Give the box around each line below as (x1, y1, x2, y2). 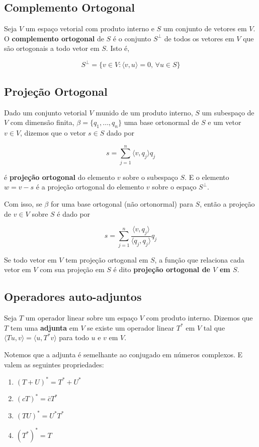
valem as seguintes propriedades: (4, 359, 104, 369)
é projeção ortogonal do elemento (4, 171, 115, 182)
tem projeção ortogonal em (65, 254, 148, 265)
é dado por (57, 208, 91, 219)
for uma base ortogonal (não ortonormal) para (50, 198, 193, 209)
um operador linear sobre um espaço (25, 312, 138, 323)
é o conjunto (113, 33, 151, 43)
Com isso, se (4, 198, 42, 209)
